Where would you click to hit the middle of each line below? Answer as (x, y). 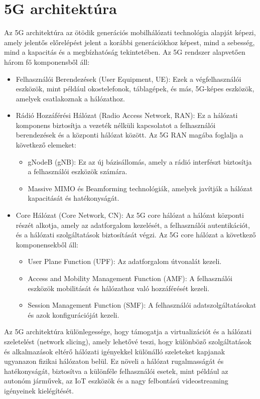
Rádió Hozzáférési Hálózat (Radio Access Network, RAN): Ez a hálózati (127, 115)
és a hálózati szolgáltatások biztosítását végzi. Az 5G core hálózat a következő (136, 235)
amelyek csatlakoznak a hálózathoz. (70, 98)
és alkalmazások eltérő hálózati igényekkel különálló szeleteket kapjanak (115, 351)
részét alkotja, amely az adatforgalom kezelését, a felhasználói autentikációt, (133, 225)
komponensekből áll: (47, 244)
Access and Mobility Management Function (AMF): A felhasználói (130, 278)
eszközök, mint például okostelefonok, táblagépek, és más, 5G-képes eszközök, (135, 89)
